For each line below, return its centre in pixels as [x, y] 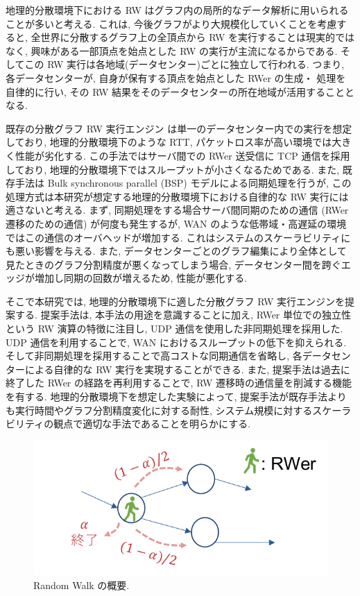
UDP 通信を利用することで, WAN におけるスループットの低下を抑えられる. [176, 342]
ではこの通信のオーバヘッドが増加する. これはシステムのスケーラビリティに [178, 237]
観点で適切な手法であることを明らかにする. [152, 424]
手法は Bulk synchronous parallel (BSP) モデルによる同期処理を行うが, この [183, 183]
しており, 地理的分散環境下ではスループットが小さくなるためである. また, [173, 169]
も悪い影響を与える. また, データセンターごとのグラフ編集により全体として [176, 251]
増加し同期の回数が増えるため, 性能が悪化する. [141, 278]
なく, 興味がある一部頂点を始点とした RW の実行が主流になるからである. [172, 50]
